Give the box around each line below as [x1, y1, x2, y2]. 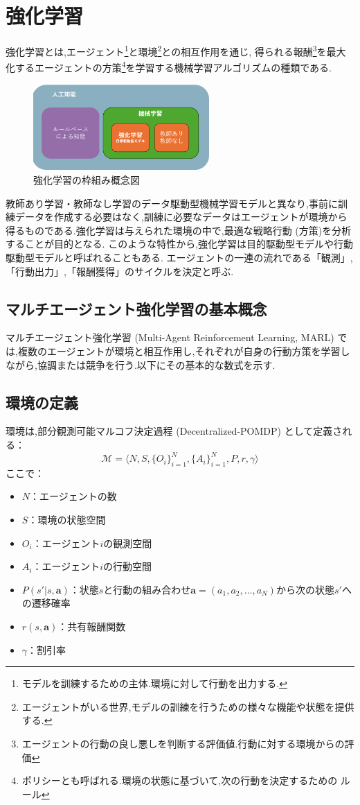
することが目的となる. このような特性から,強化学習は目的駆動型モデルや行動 [6, 236, 354, 251]
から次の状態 [276, 582, 334, 596]
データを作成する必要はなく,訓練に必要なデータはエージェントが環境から [15, 209, 348, 224]
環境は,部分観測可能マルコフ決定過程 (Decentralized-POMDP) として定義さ [6, 424, 343, 438]
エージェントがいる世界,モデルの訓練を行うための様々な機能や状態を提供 [21, 699, 354, 713]
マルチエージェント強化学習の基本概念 [6, 297, 267, 319]
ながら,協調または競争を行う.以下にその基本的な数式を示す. [6, 357, 276, 372]
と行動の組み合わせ [103, 582, 191, 596]
